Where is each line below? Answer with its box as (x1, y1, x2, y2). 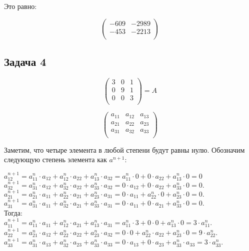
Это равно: (4, 1, 37, 11)
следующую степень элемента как (4, 154, 107, 165)
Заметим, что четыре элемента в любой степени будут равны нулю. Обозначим (4, 144, 245, 155)
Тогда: (4, 207, 22, 218)
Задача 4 (4, 53, 46, 69)
